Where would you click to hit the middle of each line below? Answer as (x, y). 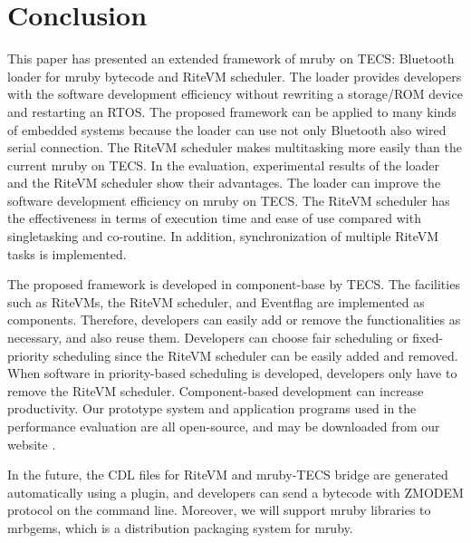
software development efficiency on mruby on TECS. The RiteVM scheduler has (229, 200)
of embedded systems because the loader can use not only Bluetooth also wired (227, 129)
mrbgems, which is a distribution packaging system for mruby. (180, 527)
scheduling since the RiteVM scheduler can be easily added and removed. (255, 355)
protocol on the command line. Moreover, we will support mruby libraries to (219, 510)
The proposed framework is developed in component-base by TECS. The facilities (234, 284)
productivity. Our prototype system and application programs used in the (212, 408)
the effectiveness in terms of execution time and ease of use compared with (214, 218)
